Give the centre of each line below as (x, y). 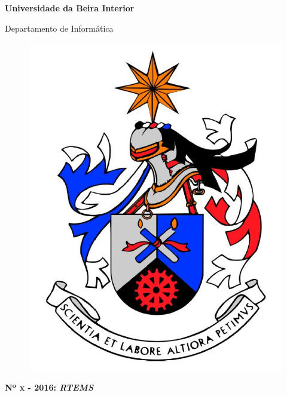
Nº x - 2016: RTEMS (49, 387)
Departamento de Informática (59, 28)
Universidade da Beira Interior (70, 8)
